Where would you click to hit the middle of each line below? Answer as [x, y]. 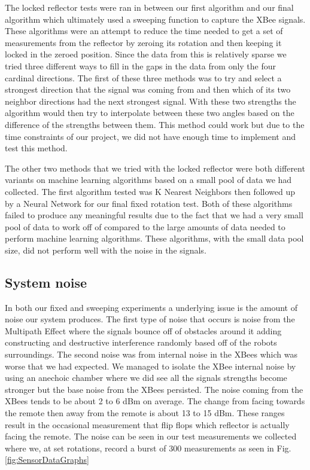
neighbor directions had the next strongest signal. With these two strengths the [151, 101]
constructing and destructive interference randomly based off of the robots [141, 342]
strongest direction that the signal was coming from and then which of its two [148, 89]
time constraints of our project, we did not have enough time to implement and [150, 136]
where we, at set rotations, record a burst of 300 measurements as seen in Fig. [148, 448]
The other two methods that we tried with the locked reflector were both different [155, 168]
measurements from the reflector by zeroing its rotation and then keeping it [143, 42]
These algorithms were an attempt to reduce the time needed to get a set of [144, 31]
